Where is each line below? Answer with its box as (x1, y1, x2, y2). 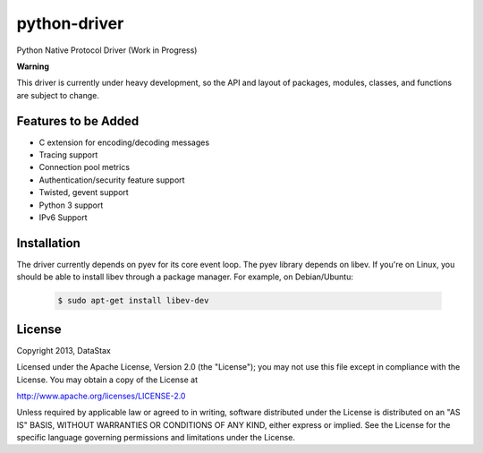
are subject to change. (16, 90, 100, 100)
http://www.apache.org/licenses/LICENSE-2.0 (16, 390, 186, 401)
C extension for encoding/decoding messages (38, 137, 210, 148)
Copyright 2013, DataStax (16, 345, 111, 355)
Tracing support (38, 150, 98, 160)
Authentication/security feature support (38, 175, 185, 185)
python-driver (16, 13, 124, 33)
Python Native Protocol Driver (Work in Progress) (16, 45, 198, 56)
